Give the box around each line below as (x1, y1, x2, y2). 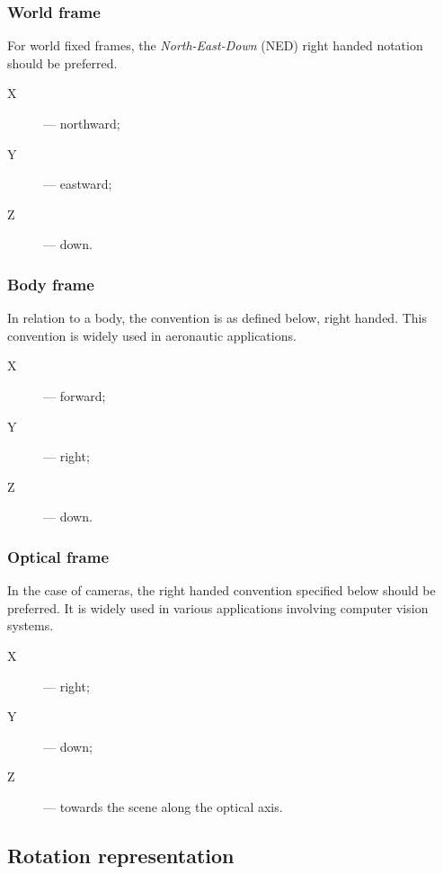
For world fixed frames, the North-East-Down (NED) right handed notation (7, 36, 423, 55)
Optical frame (7, 545, 110, 567)
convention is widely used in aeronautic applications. (7, 326, 297, 344)
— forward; (43, 386, 106, 405)
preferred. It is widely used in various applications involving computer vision (7, 598, 429, 617)
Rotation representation (7, 841, 235, 869)
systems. (7, 616, 54, 635)
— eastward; (43, 174, 112, 193)
